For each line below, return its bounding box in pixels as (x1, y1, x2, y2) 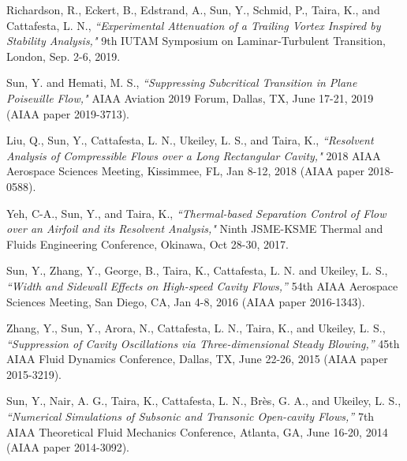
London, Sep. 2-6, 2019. (6, 47, 121, 64)
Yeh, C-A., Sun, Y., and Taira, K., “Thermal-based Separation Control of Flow (6, 204, 386, 221)
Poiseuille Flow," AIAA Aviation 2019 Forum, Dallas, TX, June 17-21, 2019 (6, 89, 374, 106)
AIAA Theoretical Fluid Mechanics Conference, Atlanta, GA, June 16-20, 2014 (6, 423, 388, 440)
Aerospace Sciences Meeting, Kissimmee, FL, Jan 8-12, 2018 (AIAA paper (6, 163, 364, 179)
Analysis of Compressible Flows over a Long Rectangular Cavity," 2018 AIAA (6, 147, 381, 163)
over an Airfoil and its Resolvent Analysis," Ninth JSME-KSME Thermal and (6, 220, 383, 237)
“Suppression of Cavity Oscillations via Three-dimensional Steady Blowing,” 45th (6, 335, 400, 351)
